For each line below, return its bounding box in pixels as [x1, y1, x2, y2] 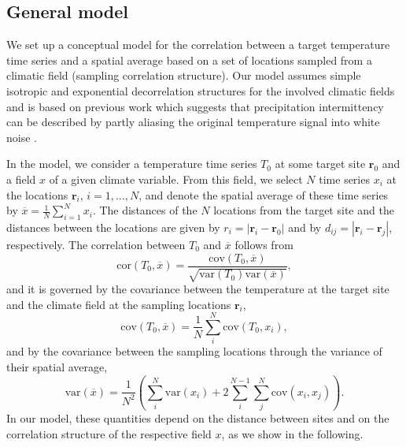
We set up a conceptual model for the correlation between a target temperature [6, 36, 390, 53]
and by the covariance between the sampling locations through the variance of [6, 343, 382, 359]
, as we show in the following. [221, 425, 364, 441]
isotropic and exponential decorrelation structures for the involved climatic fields [6, 82, 395, 99]
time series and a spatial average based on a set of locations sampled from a [6, 51, 372, 68]
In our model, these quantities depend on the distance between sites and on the [6, 410, 389, 427]
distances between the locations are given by [6, 218, 220, 235]
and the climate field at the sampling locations [6, 296, 231, 312]
